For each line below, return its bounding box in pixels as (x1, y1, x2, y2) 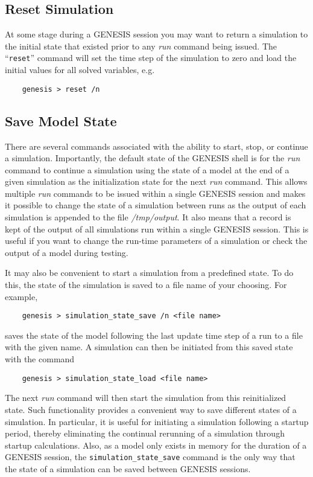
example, (5, 290, 38, 303)
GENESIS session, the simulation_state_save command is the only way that (5, 450, 296, 463)
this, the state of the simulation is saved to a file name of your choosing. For (5, 278, 287, 291)
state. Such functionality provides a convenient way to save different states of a (5, 403, 297, 415)
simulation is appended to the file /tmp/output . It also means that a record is (5, 211, 291, 223)
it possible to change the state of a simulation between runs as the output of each (5, 199, 306, 211)
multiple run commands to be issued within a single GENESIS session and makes (5, 187, 306, 199)
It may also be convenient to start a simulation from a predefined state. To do (5, 266, 294, 279)
